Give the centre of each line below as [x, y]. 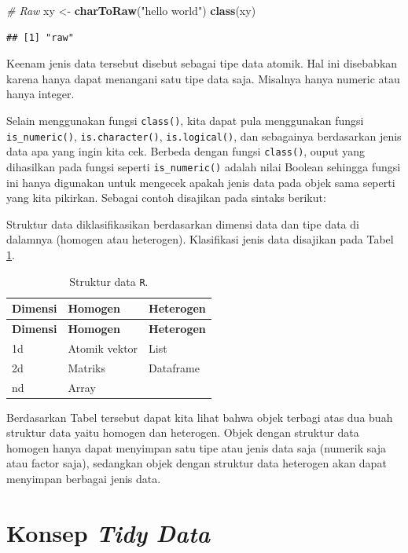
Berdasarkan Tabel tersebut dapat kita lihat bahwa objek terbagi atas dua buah [200, 417]
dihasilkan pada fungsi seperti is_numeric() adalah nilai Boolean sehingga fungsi [204, 166]
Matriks [86, 367]
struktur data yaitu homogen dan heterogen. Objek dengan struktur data [183, 432]
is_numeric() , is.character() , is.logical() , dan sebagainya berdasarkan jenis [204, 136]
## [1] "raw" [40, 37]
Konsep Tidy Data [108, 533]
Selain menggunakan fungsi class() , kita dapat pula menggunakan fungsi [185, 120]
